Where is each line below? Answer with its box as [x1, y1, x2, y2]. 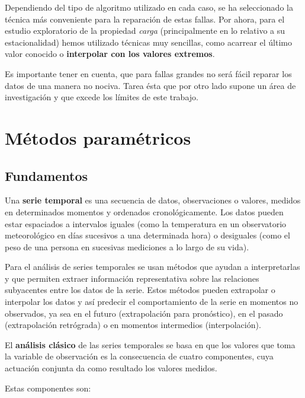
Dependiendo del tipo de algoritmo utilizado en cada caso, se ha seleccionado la [5, 1, 293, 13]
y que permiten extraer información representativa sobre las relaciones [5, 272, 259, 284]
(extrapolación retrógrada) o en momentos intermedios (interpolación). [5, 319, 261, 331]
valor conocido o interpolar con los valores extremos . [5, 47, 215, 60]
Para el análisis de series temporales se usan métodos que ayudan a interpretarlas [5, 260, 300, 273]
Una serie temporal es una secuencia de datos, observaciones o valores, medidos [5, 194, 301, 206]
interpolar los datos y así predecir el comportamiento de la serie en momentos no [5, 295, 298, 308]
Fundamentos [5, 166, 88, 184]
